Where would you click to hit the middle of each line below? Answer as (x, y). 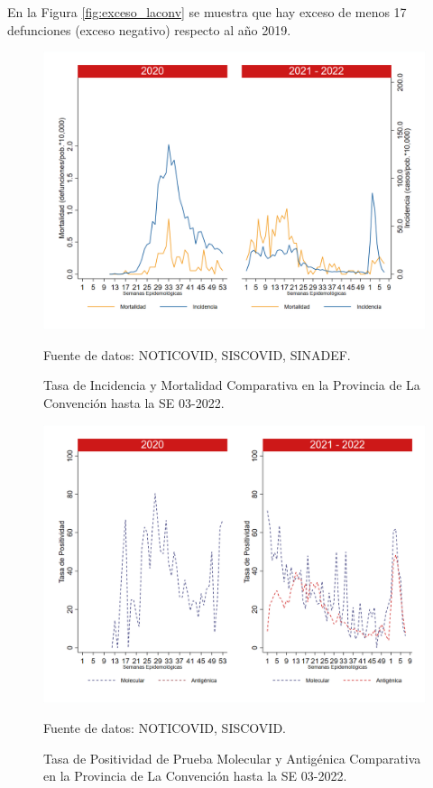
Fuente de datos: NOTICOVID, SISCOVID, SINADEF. (197, 354)
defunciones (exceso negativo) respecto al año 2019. (149, 29)
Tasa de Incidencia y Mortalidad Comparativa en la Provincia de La (232, 385)
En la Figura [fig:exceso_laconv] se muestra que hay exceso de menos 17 (207, 12)
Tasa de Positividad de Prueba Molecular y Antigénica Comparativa (232, 758)
